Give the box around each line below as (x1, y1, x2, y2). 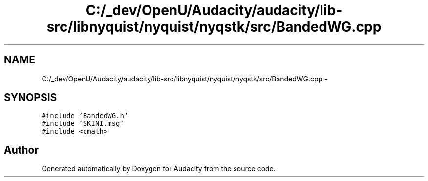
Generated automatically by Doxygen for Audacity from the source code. (42, 164, 276, 173)
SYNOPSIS (4, 91, 57, 104)
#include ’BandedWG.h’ (42, 112, 128, 120)
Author (4, 143, 39, 156)
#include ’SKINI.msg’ (42, 120, 124, 128)
